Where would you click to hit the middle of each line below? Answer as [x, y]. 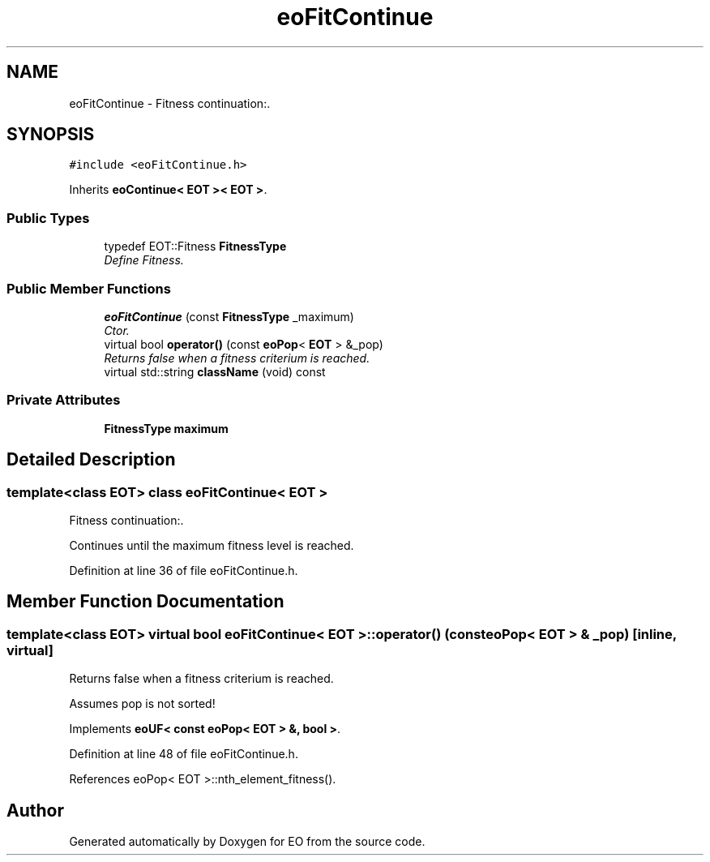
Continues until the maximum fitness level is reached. [212, 545]
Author [35, 810]
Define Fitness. [144, 260]
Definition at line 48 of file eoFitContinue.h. [184, 754]
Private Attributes [64, 400]
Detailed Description [91, 460]
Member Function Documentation [145, 602]
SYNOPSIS [51, 135]
